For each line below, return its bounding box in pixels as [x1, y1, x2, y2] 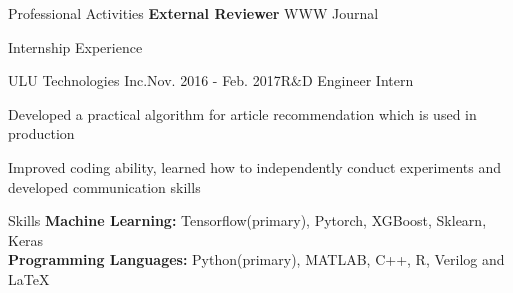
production [8, 123, 75, 144]
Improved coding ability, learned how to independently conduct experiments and [8, 156, 501, 177]
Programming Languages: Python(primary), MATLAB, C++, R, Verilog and [8, 249, 505, 270]
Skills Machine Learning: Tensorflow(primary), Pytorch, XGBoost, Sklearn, [8, 210, 487, 231]
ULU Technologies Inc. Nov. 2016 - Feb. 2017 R [8, 70, 291, 91]
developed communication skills [8, 176, 201, 197]
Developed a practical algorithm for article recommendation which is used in [8, 103, 477, 124]
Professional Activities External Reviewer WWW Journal [8, 3, 379, 23]
